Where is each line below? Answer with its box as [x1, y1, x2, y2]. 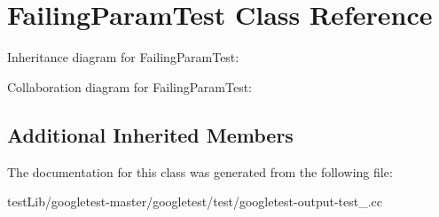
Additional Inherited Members [7, 120, 294, 148]
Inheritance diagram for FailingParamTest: [7, 48, 239, 66]
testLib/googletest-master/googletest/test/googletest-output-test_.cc [7, 192, 383, 211]
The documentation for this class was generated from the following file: [7, 162, 393, 181]
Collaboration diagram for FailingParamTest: [7, 77, 253, 96]
